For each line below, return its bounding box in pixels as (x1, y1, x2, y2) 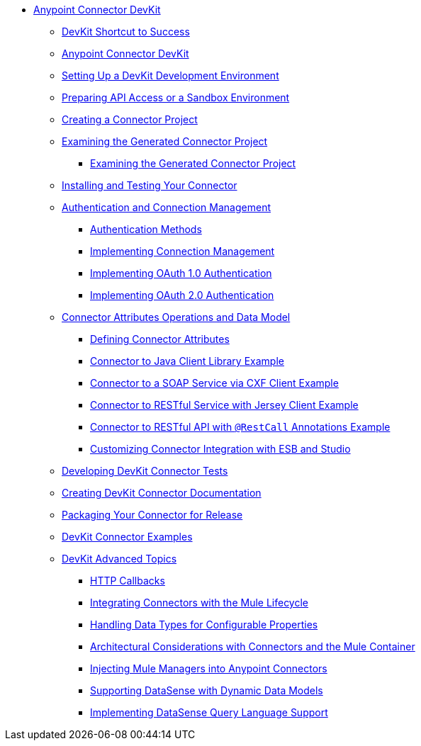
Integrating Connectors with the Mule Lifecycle (90, 597, 309, 609)
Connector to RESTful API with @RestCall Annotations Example (90, 421, 391, 433)
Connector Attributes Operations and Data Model (62, 311, 291, 323)
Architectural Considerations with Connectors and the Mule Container (90, 640, 415, 652)
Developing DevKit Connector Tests (62, 465, 228, 477)
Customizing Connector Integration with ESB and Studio (90, 443, 351, 455)
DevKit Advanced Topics (62, 553, 177, 565)
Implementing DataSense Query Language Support (90, 706, 328, 718)
